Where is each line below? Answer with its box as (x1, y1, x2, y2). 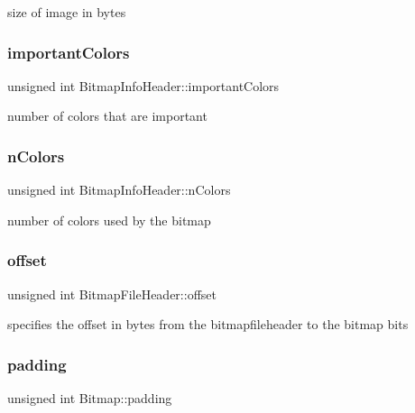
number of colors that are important (7, 106, 207, 125)
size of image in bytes (7, 3, 126, 21)
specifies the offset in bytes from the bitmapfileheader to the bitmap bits (7, 315, 409, 334)
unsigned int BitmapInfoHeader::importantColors (7, 76, 280, 95)
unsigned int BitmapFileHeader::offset (7, 284, 217, 303)
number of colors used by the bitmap (7, 210, 211, 229)
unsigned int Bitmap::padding (7, 389, 172, 408)
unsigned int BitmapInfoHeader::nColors (7, 180, 231, 199)
